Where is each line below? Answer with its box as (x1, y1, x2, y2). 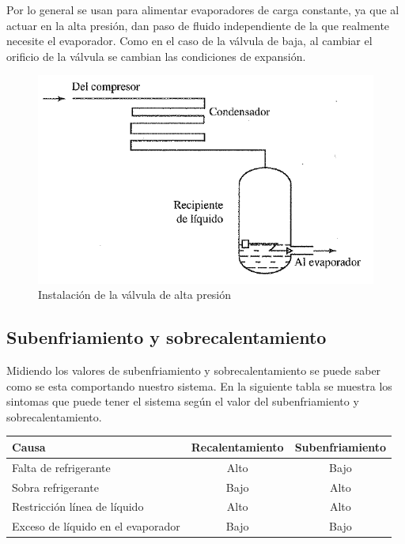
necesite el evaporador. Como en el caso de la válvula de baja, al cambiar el (6, 32, 373, 49)
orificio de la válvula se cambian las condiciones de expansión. (6, 47, 306, 64)
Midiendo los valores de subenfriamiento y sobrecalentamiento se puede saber (6, 362, 381, 379)
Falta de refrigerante (12, 459, 111, 475)
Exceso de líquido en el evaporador (12, 518, 180, 535)
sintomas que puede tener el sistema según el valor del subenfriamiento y (6, 393, 359, 410)
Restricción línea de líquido (12, 498, 144, 515)
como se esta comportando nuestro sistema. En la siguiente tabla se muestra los (6, 377, 392, 394)
